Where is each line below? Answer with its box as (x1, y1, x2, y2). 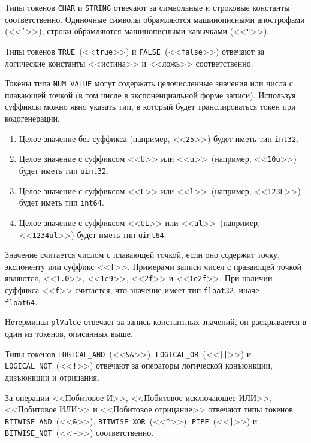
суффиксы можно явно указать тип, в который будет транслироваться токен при (5, 100, 296, 113)
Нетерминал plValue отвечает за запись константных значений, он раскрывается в (5, 315, 307, 328)
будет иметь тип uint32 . (19, 164, 108, 176)
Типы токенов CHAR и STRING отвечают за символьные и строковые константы (5, 1, 290, 13)
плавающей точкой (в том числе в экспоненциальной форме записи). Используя (5, 88, 296, 101)
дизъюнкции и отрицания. (5, 370, 99, 383)
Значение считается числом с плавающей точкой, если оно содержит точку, (5, 248, 280, 261)
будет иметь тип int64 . (19, 196, 104, 209)
